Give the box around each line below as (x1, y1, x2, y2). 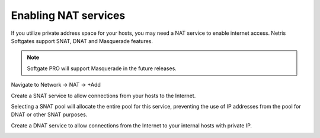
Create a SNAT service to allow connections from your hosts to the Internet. (11, 92, 196, 99)
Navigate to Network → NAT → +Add (11, 81, 101, 88)
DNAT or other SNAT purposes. (11, 111, 88, 118)
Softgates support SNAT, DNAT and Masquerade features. (11, 37, 153, 44)
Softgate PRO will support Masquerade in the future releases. (27, 65, 177, 72)
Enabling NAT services (11, 9, 126, 22)
